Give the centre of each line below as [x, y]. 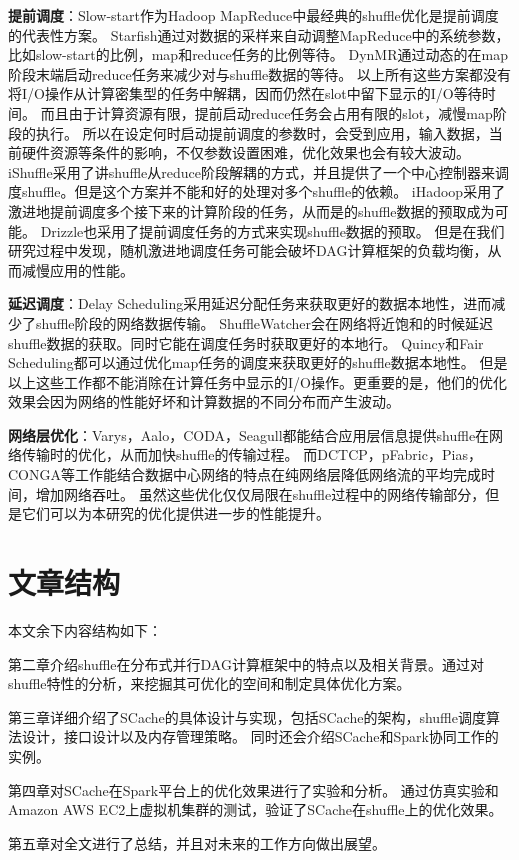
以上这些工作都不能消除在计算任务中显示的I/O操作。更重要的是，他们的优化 [257, 381]
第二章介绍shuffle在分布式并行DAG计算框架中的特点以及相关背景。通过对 [246, 663]
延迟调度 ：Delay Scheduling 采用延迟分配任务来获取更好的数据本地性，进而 [250, 303]
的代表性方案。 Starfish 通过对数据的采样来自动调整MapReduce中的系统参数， [259, 34]
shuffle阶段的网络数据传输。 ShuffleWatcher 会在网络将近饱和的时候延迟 [264, 322]
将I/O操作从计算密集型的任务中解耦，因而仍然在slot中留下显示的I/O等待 [245, 93]
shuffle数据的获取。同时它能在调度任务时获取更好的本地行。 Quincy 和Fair [246, 342]
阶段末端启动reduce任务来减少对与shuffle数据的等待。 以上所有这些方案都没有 [259, 73]
